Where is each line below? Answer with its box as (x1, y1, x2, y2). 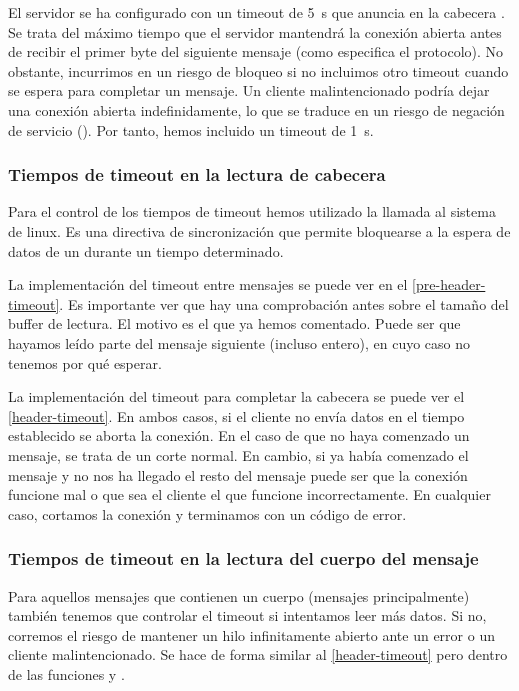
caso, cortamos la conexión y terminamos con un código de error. (8, 503, 407, 524)
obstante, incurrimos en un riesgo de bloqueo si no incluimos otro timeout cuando (8, 60, 509, 81)
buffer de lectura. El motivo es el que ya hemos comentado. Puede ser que (8, 313, 461, 334)
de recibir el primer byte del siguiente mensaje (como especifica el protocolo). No (8, 41, 504, 62)
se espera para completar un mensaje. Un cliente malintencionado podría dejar (8, 80, 490, 101)
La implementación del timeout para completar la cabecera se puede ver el (8, 386, 465, 407)
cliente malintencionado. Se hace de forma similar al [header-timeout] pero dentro (8, 644, 508, 665)
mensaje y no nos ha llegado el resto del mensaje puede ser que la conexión (8, 464, 468, 485)
